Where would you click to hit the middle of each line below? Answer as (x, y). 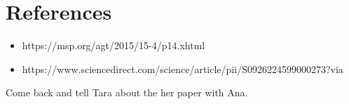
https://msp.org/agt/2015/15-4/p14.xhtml (114, 45)
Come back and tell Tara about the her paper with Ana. (127, 92)
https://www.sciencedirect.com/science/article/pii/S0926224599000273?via (183, 69)
